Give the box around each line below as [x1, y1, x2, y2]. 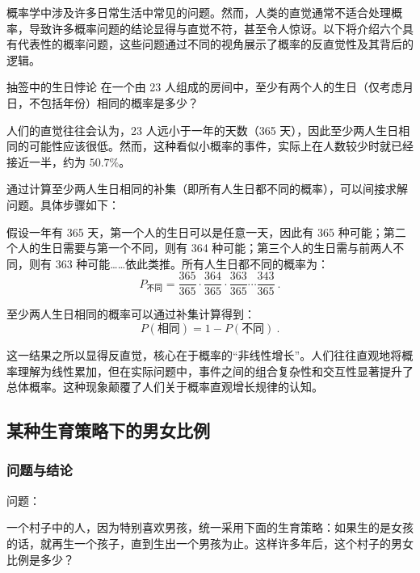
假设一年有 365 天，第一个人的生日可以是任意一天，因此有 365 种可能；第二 [6, 223, 406, 240]
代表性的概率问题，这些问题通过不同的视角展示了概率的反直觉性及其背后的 [17, 36, 414, 53]
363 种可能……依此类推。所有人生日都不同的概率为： [55, 255, 330, 272]
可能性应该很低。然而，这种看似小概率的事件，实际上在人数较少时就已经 [28, 137, 414, 154]
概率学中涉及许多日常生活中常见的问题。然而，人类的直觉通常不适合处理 [6, 4, 391, 20]
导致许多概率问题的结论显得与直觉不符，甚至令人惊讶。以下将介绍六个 [28, 19, 402, 36]
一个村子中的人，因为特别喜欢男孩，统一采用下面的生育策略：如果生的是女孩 [6, 519, 414, 536]
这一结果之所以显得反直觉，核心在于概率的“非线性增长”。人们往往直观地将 [6, 346, 402, 363]
